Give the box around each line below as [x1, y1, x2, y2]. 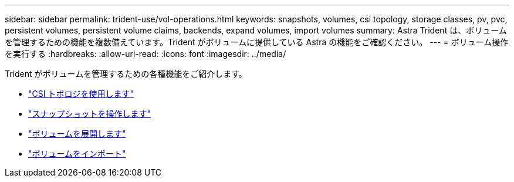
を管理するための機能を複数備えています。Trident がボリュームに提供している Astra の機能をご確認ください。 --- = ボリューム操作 [5, 37, 509, 47]
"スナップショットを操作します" [28, 109, 151, 119]
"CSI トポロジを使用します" [28, 89, 134, 99]
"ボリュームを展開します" [28, 129, 126, 139]
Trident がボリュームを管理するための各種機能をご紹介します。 [5, 69, 247, 79]
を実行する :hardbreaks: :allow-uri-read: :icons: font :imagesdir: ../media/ [5, 49, 286, 59]
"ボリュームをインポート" [28, 149, 126, 159]
